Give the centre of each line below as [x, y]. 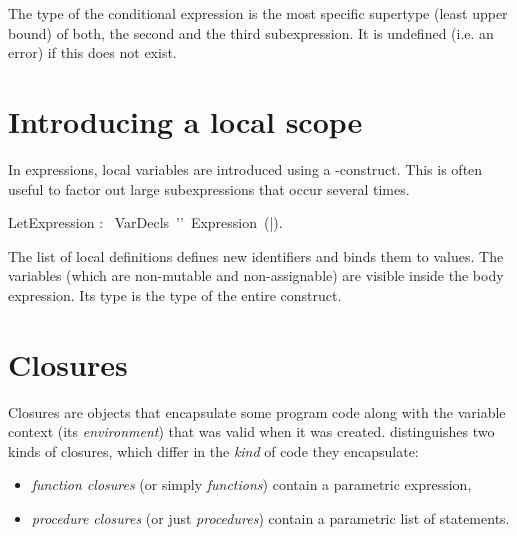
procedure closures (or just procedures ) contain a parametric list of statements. [270, 517]
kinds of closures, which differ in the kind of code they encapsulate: [213, 450]
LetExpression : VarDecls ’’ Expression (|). [145, 222]
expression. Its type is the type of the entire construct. [175, 294]
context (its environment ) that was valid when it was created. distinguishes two [251, 431]
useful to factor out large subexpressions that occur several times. [209, 188]
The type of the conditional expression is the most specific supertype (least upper [258, 13]
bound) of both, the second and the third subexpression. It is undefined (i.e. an [251, 32]
